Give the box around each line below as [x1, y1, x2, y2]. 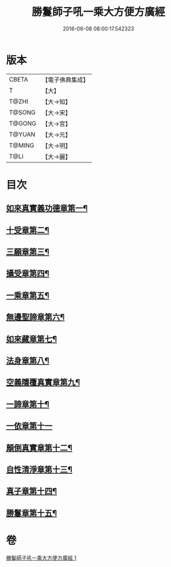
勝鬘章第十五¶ [6, 508, 57, 518]
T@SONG [9, 108, 36, 116]
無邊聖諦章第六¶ [6, 312, 65, 322]
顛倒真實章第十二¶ [6, 443, 73, 453]
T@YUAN [9, 130, 36, 138]
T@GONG [9, 119, 36, 127]
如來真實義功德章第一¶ [6, 203, 88, 213]
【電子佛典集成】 [42, 76, 89, 84]
